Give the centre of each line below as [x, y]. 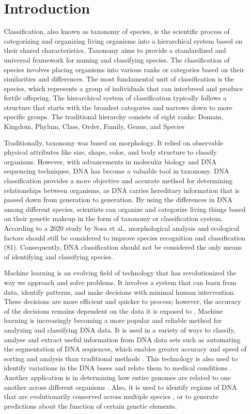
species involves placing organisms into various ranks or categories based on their [124, 69]
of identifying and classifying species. [59, 256]
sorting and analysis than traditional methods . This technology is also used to [121, 358]
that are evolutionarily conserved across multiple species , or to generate [111, 396]
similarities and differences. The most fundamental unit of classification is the [119, 79]
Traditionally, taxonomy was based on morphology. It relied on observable [114, 142]
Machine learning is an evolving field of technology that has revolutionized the [120, 273]
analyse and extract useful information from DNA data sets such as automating [122, 339]
